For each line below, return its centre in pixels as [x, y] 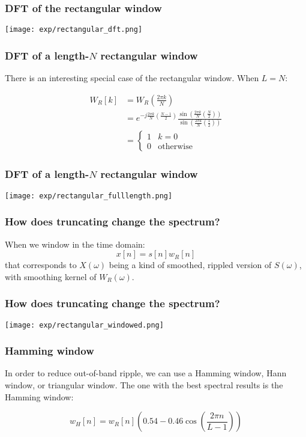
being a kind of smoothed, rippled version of [190, 265]
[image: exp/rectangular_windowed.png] [84, 325]
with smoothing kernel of [51, 276]
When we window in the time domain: [75, 244]
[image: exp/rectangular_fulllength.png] [89, 196]
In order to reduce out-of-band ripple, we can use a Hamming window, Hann [146, 373]
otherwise [175, 146]
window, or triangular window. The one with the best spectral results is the [144, 384]
